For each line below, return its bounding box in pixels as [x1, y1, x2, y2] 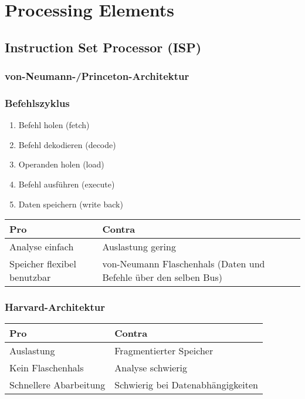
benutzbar [9, 270, 51, 284]
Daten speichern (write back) [18, 197, 123, 210]
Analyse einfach [9, 240, 74, 254]
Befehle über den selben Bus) [102, 270, 223, 284]
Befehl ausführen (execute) [18, 178, 115, 190]
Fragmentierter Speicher [114, 344, 213, 358]
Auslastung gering [102, 240, 176, 254]
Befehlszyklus [5, 95, 70, 110]
